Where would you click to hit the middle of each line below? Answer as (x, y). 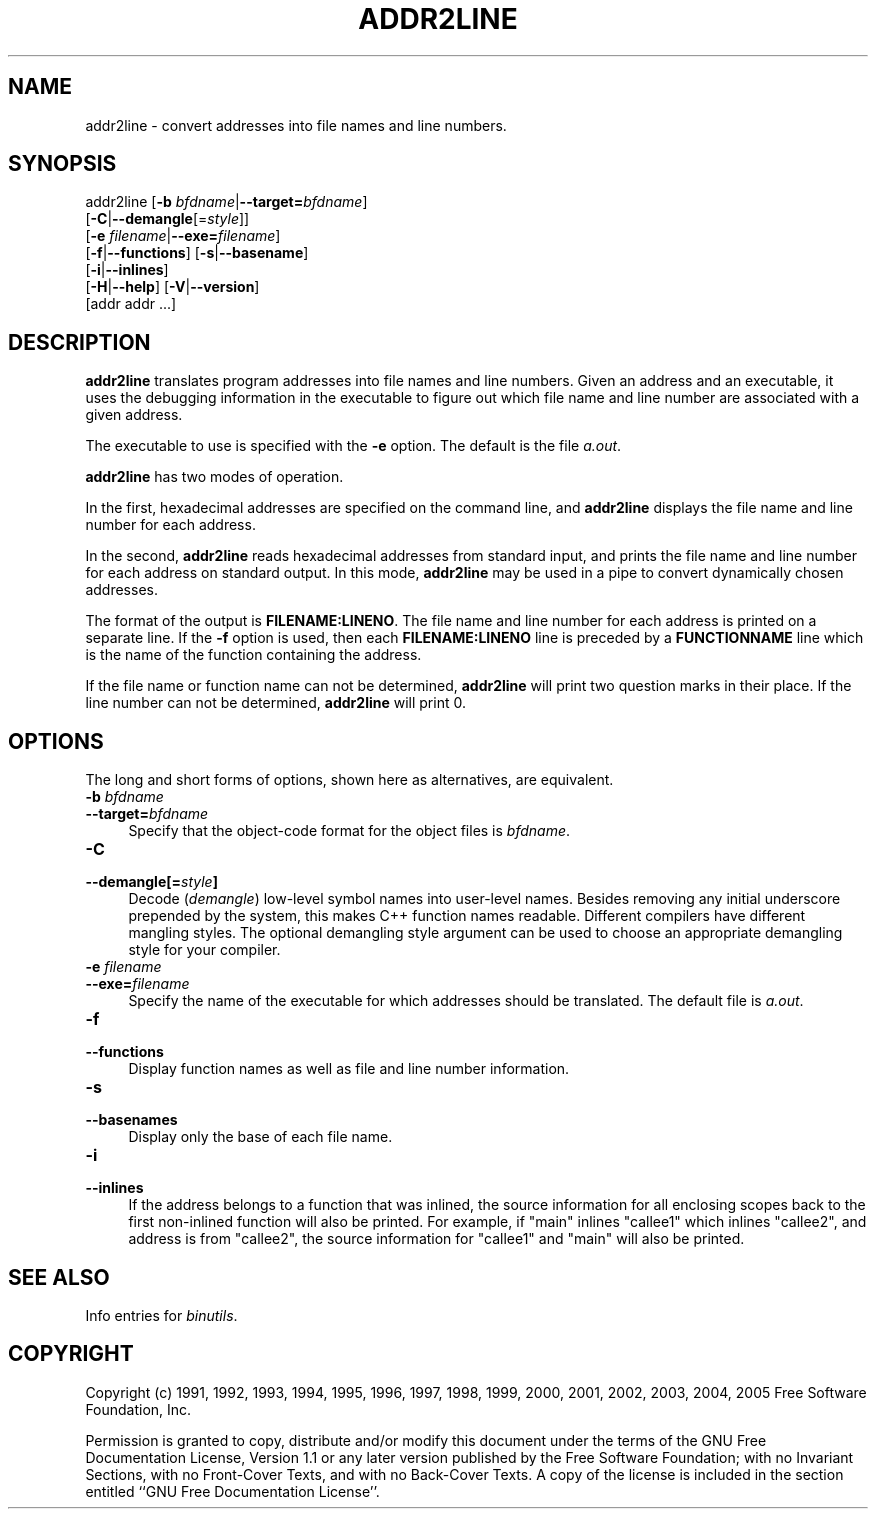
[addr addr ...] (131, 304)
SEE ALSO (59, 1277)
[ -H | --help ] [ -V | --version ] (172, 287)
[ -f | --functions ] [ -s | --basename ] (197, 253)
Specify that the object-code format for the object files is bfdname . (349, 831)
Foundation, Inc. (138, 1409)
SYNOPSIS (62, 164)
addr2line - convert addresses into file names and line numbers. (296, 125)
